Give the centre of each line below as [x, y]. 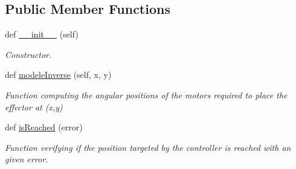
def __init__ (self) [42, 34]
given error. [27, 159]
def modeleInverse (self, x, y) [58, 75]
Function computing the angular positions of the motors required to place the [146, 94]
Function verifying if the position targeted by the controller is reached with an [148, 147]
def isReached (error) [44, 127]
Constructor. [28, 54]
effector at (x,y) [34, 107]
